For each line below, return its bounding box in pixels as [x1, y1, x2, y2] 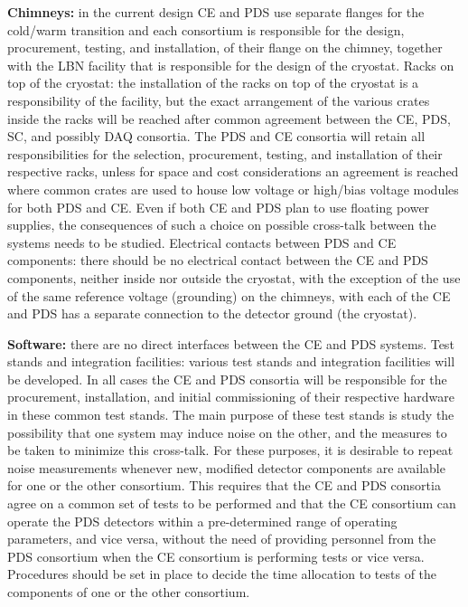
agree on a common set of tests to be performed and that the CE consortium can [7, 494, 456, 513]
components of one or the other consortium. [7, 583, 250, 601]
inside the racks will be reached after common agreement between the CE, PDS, [7, 109, 451, 128]
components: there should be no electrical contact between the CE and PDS [7, 251, 428, 270]
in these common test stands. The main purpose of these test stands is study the [7, 405, 454, 424]
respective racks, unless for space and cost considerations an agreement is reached [7, 162, 459, 181]
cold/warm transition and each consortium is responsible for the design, [7, 20, 405, 39]
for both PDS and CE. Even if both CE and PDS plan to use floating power [7, 197, 430, 216]
